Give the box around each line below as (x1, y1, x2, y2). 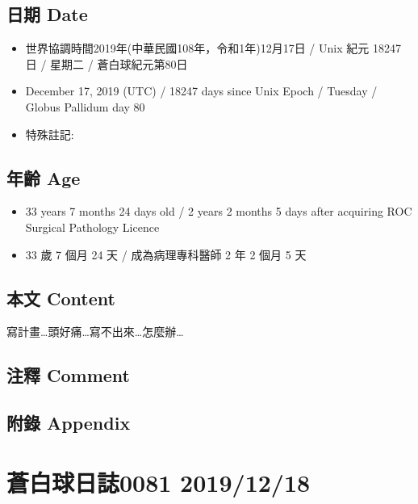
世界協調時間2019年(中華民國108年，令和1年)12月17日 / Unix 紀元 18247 (25, 40, 401, 57)
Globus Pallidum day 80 (25, 98, 145, 115)
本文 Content (6, 285, 115, 310)
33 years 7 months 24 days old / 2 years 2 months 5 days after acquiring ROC (25, 203, 412, 220)
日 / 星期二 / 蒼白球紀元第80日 (25, 55, 188, 72)
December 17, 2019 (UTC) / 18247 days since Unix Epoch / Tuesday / (25, 82, 378, 99)
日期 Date (6, 2, 88, 27)
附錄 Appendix (6, 410, 131, 435)
